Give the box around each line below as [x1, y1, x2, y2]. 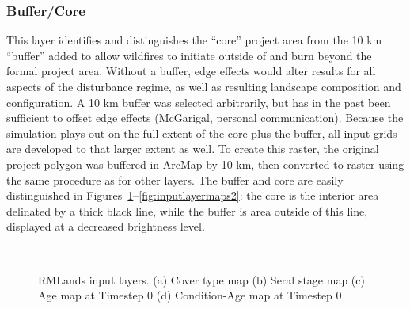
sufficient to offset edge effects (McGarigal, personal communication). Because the [6, 109, 404, 126]
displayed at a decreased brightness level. [6, 218, 205, 235]
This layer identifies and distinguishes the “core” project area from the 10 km [6, 32, 382, 48]
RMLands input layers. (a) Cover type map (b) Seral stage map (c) [38, 271, 365, 288]
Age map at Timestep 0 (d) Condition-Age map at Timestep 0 [38, 287, 342, 303]
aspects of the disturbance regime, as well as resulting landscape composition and [6, 78, 401, 94]
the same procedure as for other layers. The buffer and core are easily [6, 171, 344, 188]
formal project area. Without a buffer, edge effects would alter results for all [6, 63, 376, 79]
